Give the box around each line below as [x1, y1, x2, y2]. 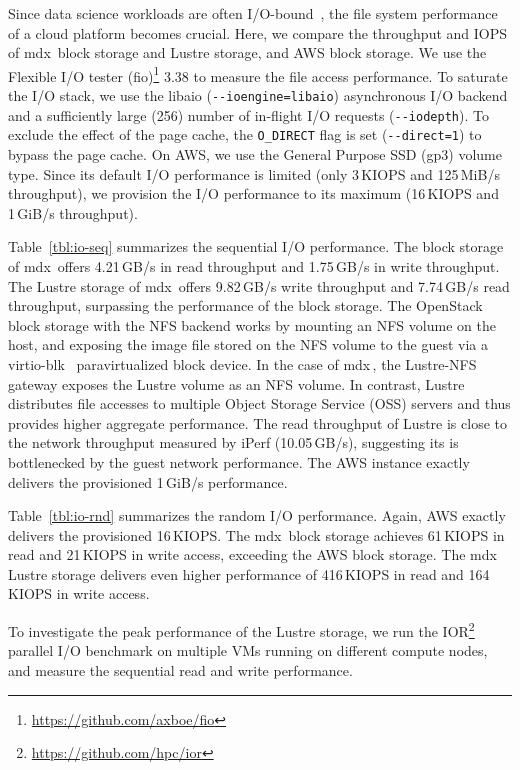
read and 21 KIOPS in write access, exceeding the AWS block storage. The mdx [8, 544, 497, 565]
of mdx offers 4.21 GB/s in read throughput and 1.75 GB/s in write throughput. [8, 255, 500, 276]
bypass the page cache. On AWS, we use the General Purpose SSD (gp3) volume [8, 144, 502, 164]
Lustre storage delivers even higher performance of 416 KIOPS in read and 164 [8, 563, 490, 584]
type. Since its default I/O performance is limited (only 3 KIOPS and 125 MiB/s [8, 163, 500, 184]
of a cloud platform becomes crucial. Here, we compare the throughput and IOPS [8, 22, 508, 43]
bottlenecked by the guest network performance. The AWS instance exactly [8, 451, 470, 472]
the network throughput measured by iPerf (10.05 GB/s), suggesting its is [8, 432, 459, 453]
